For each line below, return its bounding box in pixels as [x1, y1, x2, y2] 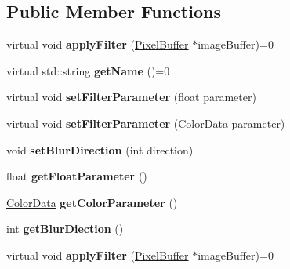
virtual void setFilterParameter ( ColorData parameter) [6, 115, 285, 131]
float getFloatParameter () [6, 168, 147, 184]
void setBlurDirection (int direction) [6, 141, 194, 158]
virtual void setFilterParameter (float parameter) [6, 89, 256, 105]
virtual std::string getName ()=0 [6, 62, 170, 78]
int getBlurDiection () [6, 220, 124, 237]
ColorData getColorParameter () [6, 194, 178, 210]
